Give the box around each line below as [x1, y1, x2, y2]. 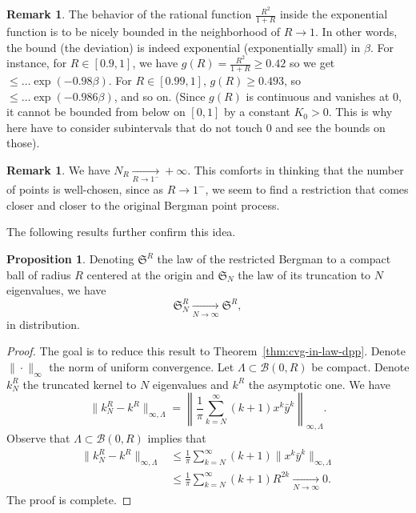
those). [6, 134, 40, 151]
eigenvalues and [152, 375, 229, 392]
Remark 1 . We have [6, 161, 110, 178]
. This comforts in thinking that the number [187, 161, 404, 178]
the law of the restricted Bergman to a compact [157, 250, 391, 267]
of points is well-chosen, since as [6, 181, 163, 198]
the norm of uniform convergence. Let [49, 358, 234, 375]
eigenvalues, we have [6, 282, 106, 299]
